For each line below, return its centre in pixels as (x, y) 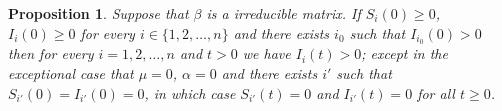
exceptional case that (71, 73)
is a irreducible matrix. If (283, 13)
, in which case (190, 92)
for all (436, 92)
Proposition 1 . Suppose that (98, 13)
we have (266, 53)
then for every (51, 53)
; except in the (404, 53)
